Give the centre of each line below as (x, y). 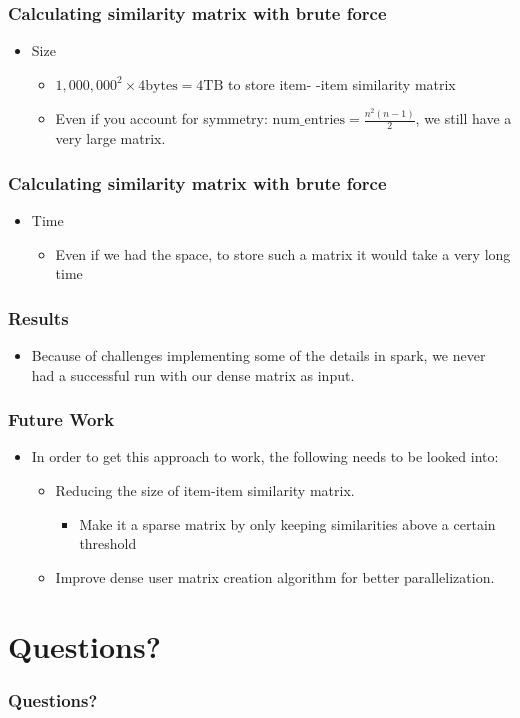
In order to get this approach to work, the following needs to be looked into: (265, 456)
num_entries (309, 120)
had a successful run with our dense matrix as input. (193, 374)
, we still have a (463, 118)
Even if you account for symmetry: (161, 118)
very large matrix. (110, 138)
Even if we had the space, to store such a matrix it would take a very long (283, 253)
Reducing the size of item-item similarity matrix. (205, 489)
